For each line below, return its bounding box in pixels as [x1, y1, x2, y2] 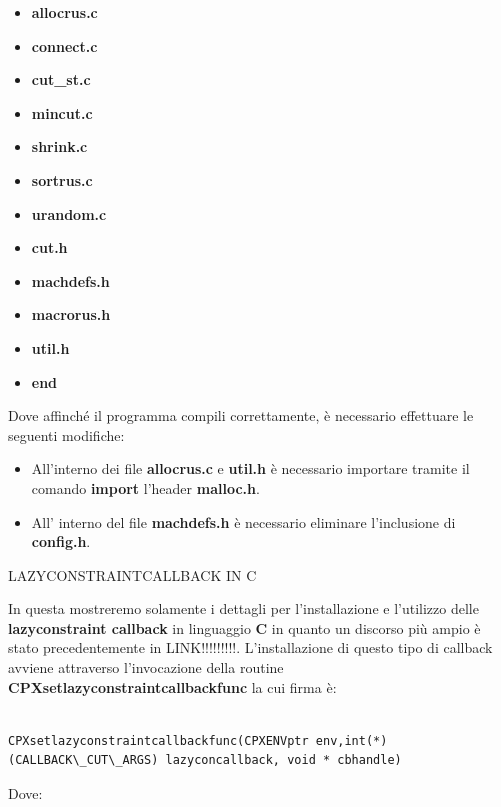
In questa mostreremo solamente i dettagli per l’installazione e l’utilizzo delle [8, 598, 479, 619]
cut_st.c [31, 69, 91, 90]
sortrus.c [31, 169, 93, 190]
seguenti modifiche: [8, 424, 125, 445]
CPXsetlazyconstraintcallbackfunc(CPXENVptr [8, 733, 309, 748]
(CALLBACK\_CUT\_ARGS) [8, 753, 159, 768]
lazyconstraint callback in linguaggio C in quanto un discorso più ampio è [8, 617, 481, 638]
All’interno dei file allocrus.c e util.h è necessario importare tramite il [31, 458, 470, 479]
